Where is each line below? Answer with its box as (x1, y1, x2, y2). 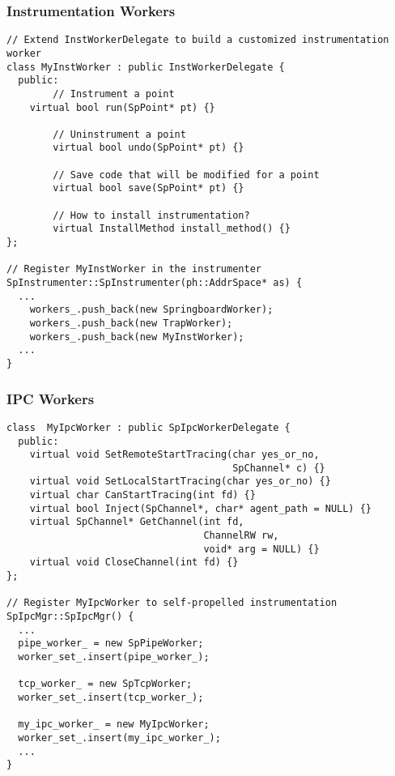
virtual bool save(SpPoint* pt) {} (53, 182, 244, 194)
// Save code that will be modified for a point (53, 168, 320, 181)
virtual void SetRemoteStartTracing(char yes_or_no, (29, 449, 320, 461)
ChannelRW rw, (203, 530, 279, 542)
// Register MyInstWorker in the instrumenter (6, 263, 261, 275)
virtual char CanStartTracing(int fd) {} (29, 489, 256, 501)
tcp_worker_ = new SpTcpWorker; (18, 678, 193, 690)
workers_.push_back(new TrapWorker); (29, 318, 233, 329)
